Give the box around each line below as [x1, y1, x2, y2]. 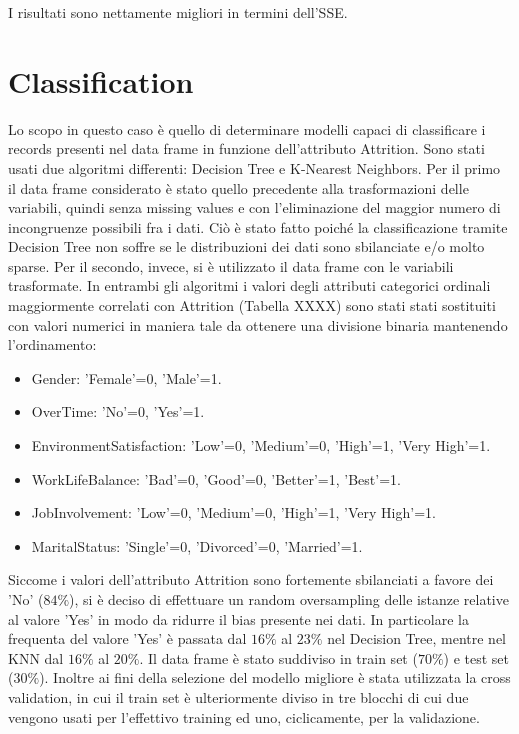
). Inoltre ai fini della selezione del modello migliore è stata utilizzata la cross [39, 667, 511, 688]
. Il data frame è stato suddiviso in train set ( [139, 647, 418, 668]
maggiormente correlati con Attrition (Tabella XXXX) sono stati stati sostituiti [8, 295, 496, 316]
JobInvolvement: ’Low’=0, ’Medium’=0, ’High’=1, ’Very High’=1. [31, 502, 436, 523]
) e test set [443, 647, 510, 668]
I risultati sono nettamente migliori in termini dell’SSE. [8, 2, 348, 22]
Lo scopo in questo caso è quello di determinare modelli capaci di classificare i [8, 118, 486, 139]
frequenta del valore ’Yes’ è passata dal [8, 628, 247, 649]
